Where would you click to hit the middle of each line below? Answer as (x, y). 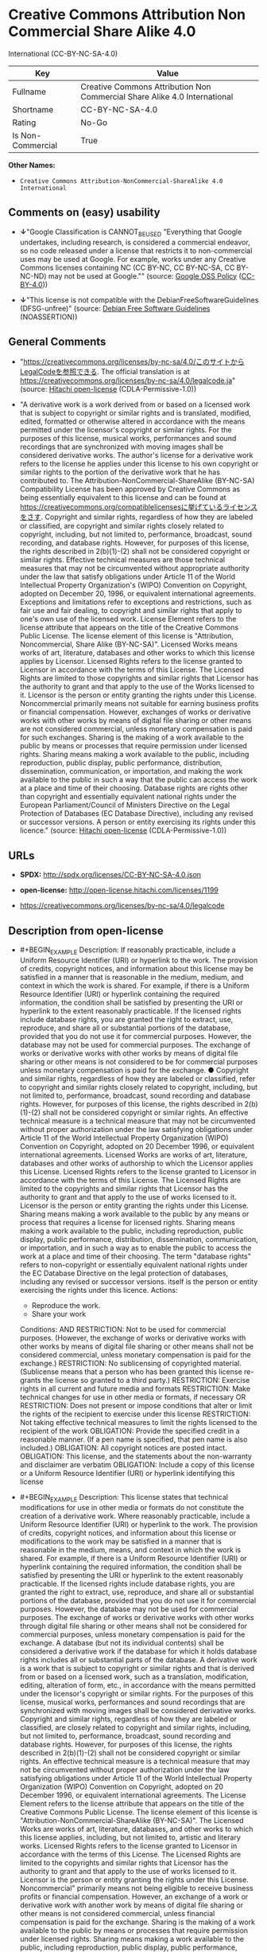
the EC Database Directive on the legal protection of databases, (124, 1273)
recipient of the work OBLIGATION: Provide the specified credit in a (130, 1431)
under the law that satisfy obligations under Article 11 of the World (128, 577)
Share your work (59, 1314)
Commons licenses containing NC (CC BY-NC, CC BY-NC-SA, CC (127, 267)
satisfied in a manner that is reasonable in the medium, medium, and (132, 977)
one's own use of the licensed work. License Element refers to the (128, 619)
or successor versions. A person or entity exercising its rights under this (137, 822)
